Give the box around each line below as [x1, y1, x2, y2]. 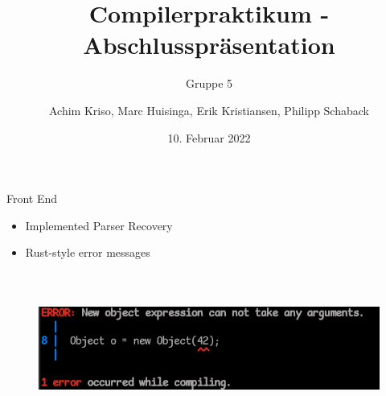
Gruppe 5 [185, 75, 233, 92]
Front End [6, 190, 58, 207]
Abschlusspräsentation [83, 28, 335, 61]
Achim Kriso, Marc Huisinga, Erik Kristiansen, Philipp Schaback [49, 101, 369, 118]
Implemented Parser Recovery [25, 217, 173, 233]
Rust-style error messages [25, 244, 150, 261]
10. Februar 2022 [167, 129, 251, 146]
